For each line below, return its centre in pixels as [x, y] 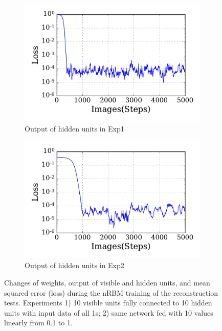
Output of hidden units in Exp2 [74, 265]
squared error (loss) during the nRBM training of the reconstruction [111, 292]
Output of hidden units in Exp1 [74, 128]
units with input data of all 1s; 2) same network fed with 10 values [109, 312]
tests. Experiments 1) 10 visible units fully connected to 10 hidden [108, 303]
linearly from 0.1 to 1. [38, 323]
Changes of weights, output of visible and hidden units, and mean [107, 283]
